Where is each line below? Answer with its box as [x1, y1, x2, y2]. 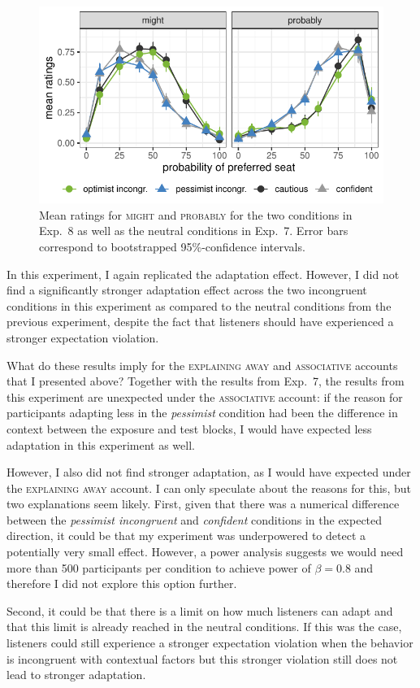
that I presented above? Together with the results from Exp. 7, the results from [6, 372, 405, 390]
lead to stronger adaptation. [6, 666, 146, 683]
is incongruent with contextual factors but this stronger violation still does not [6, 650, 398, 667]
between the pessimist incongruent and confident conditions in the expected [6, 511, 383, 528]
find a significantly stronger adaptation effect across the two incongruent [6, 281, 367, 298]
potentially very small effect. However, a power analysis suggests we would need [6, 543, 404, 560]
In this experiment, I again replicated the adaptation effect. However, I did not [6, 265, 400, 282]
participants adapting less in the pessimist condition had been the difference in [6, 404, 398, 421]
